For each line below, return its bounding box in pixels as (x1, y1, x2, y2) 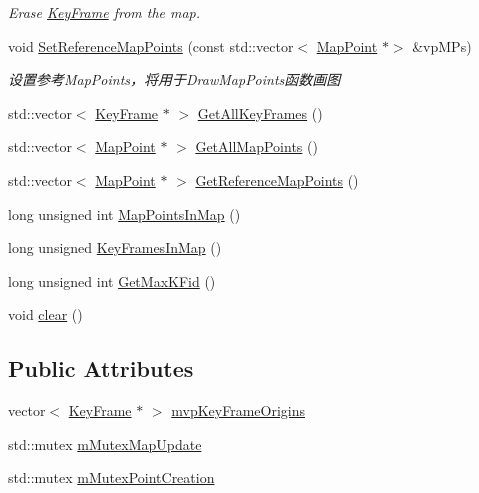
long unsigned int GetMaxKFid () (8, 270, 216, 291)
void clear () (8, 304, 83, 325)
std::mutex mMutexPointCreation (8, 467, 215, 488)
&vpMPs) (412, 35, 472, 56)
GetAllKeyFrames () (197, 102, 323, 123)
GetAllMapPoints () (195, 136, 318, 157)
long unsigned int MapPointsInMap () (8, 203, 241, 224)
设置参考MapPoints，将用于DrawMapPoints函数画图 (8, 69, 341, 90)
